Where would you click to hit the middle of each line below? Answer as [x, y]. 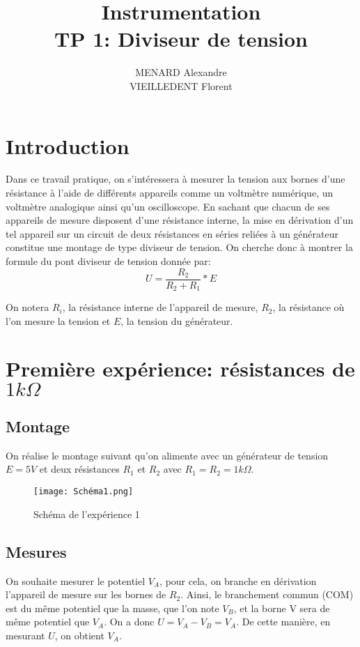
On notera [28, 307]
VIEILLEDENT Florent [181, 85]
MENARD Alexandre [181, 72]
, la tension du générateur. [177, 320]
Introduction [68, 145]
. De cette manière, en [283, 622]
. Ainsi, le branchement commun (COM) [267, 594]
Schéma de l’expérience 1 [87, 513]
